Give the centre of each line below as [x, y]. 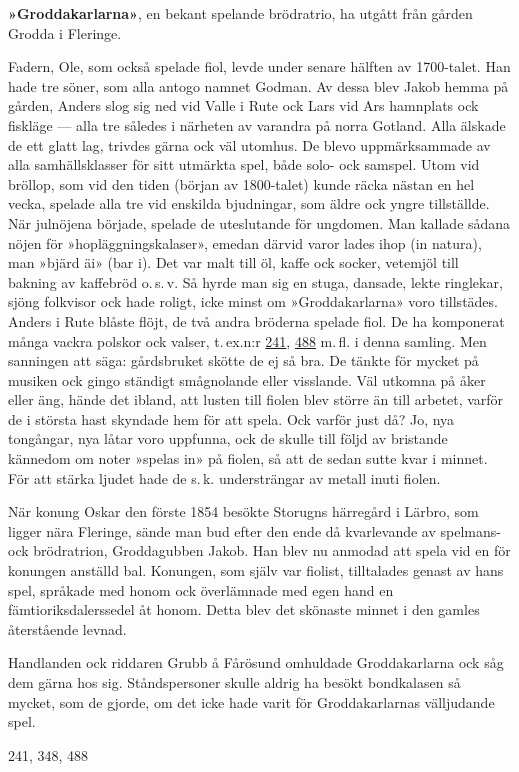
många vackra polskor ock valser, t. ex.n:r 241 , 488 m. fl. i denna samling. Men [247, 340]
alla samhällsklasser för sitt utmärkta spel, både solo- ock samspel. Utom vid [244, 164]
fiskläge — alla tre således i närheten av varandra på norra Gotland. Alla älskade [257, 124]
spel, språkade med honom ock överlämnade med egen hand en [201, 589]
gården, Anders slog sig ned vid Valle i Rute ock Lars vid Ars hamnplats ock [243, 105]
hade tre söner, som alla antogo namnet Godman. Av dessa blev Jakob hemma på [258, 85]
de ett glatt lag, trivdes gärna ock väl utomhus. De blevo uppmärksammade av [249, 144]
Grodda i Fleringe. [65, 32]
